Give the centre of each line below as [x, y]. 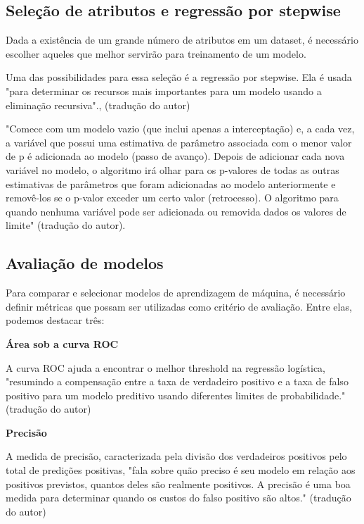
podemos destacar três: [55, 320]
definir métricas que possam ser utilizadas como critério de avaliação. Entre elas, [179, 306]
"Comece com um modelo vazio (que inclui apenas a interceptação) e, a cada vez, [180, 129]
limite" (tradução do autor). [66, 225]
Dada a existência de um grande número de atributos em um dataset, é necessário [182, 40]
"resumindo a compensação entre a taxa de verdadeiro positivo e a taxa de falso [177, 381]
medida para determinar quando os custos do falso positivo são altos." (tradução [178, 498]
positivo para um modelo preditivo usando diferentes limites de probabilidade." [176, 395]
